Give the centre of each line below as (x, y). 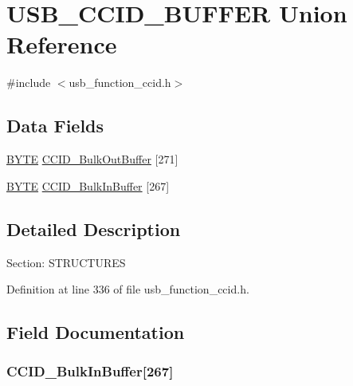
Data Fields (55, 126)
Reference (62, 44)
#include (29, 83)
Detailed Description (94, 228)
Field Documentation (96, 332)
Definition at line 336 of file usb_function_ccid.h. (128, 289)
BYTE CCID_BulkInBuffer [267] (88, 185)
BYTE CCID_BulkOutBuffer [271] (92, 159)
